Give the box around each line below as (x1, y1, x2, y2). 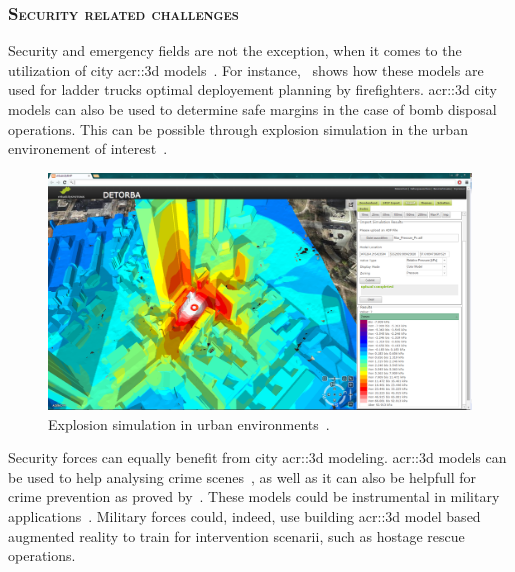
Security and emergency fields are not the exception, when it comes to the (8, 40, 462, 61)
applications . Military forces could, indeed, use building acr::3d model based (8, 506, 481, 526)
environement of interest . (8, 138, 168, 159)
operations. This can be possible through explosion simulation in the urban (8, 118, 468, 139)
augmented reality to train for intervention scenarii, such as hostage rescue (8, 525, 465, 546)
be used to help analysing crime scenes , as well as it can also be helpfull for (8, 466, 477, 487)
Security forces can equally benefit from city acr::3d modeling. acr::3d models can (8, 447, 507, 468)
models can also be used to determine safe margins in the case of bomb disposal (8, 99, 497, 119)
